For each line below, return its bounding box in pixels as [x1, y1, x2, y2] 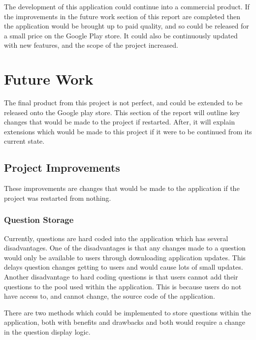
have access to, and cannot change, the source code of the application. [4, 291, 215, 301]
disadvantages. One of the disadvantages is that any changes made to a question [4, 243, 246, 253]
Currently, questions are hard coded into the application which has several [4, 233, 228, 243]
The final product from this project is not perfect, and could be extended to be [4, 97, 243, 108]
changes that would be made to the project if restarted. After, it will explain [4, 117, 235, 127]
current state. [4, 136, 45, 146]
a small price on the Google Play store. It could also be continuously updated [4, 30, 238, 40]
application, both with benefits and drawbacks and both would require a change [4, 317, 245, 327]
